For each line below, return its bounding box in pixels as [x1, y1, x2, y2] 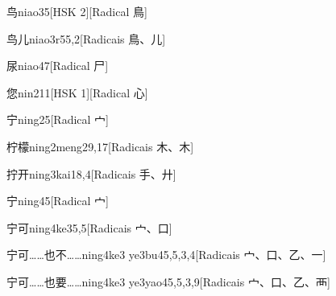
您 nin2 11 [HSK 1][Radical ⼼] [6, 84, 148, 101]
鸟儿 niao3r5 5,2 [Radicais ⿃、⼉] [6, 30, 166, 47]
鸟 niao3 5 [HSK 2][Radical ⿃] [6, 3, 147, 19]
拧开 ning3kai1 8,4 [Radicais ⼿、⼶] [6, 165, 176, 182]
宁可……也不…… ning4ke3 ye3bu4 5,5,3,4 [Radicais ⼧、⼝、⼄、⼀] [6, 246, 326, 263]
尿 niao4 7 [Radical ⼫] [6, 57, 109, 74]
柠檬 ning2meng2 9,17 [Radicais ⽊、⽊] [6, 138, 194, 154]
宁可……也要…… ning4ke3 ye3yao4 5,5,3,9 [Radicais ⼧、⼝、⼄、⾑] [6, 273, 330, 290]
